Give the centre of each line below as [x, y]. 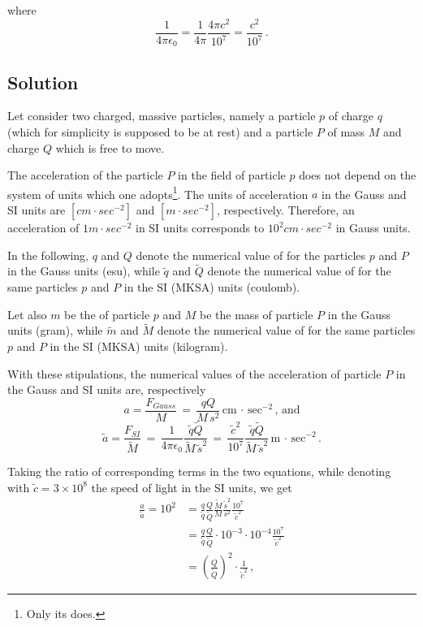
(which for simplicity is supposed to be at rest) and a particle [160, 131]
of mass [346, 131]
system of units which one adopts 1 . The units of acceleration [158, 192]
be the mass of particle [257, 314]
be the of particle [107, 314]
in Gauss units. [373, 228]
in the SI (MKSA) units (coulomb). [212, 287]
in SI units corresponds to [200, 228]
